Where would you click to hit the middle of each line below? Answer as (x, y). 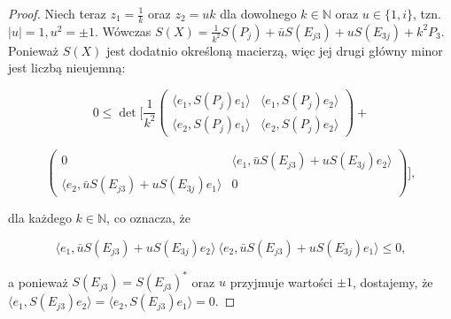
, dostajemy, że (393, 281)
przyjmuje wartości (281, 281)
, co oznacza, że (148, 218)
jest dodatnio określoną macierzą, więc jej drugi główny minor (274, 50)
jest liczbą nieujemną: (67, 68)
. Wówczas (123, 30)
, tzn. (427, 13)
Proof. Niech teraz (57, 13)
